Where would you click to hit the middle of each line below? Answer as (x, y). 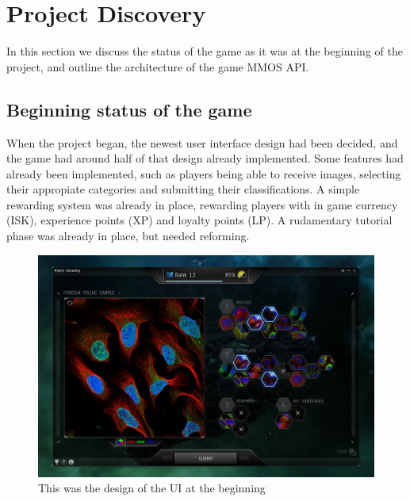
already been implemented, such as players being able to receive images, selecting (204, 173)
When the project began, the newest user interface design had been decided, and (202, 142)
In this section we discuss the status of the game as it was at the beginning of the (205, 51)
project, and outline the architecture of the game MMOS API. (158, 66)
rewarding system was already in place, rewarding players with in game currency (202, 204)
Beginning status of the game (129, 109)
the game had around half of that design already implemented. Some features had (205, 158)
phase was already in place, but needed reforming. (128, 236)
